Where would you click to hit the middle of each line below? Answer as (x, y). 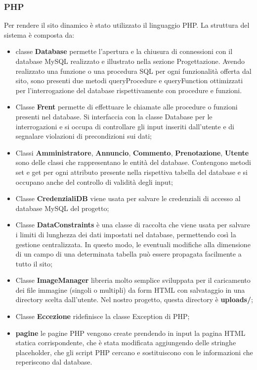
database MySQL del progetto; (62, 208)
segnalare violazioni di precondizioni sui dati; (84, 136)
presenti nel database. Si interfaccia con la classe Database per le (114, 116)
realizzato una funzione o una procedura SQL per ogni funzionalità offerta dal (133, 71)
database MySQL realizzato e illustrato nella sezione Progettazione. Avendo (130, 61)
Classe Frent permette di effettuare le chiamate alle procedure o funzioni (127, 107)
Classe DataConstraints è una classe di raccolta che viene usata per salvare (133, 225)
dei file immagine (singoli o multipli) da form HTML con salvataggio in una (130, 290)
